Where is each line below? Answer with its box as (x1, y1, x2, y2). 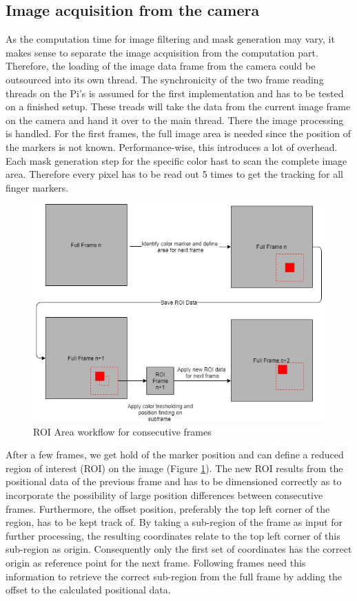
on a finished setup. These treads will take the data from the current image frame (6, 99, 351, 114)
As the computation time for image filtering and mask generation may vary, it (6, 32, 335, 46)
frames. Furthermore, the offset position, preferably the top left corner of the (6, 501, 330, 516)
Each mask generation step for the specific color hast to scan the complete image (6, 153, 347, 167)
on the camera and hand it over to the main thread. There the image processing (6, 112, 344, 127)
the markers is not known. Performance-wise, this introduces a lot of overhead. (6, 139, 338, 154)
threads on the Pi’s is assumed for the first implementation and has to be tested (6, 85, 344, 100)
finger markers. (6, 180, 69, 194)
